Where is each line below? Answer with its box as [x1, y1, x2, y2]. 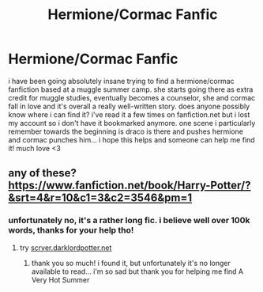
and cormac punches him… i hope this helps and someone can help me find [8, 135, 255, 144]
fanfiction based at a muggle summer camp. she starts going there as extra [8, 85, 254, 94]
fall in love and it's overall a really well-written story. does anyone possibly [8, 101, 250, 111]
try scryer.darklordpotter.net [19, 243, 112, 252]
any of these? [8, 166, 77, 180]
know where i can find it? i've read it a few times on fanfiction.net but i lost [8, 109, 250, 119]
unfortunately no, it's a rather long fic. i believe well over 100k [8, 215, 250, 226]
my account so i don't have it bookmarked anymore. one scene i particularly [8, 118, 256, 127]
